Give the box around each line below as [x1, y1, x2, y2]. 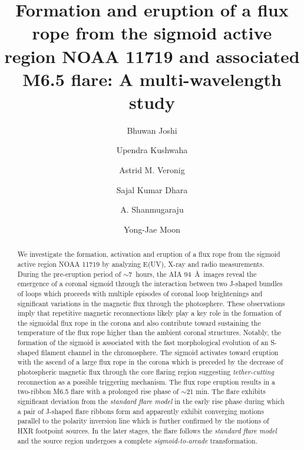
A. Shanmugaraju [120, 203, 184, 216]
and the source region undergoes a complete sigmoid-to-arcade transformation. [17, 435, 257, 445]
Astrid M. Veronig [119, 164, 185, 176]
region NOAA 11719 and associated [4, 44, 300, 68]
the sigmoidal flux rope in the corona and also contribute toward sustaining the [17, 317, 261, 327]
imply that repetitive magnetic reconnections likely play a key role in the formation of [17, 308, 282, 318]
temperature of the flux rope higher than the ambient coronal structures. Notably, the [17, 327, 282, 337]
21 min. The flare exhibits [186, 386, 266, 396]
